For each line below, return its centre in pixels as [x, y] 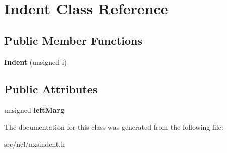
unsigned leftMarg [34, 110]
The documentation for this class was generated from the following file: [114, 126]
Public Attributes [51, 89]
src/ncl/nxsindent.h [34, 144]
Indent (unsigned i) [36, 61]
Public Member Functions [73, 40]
